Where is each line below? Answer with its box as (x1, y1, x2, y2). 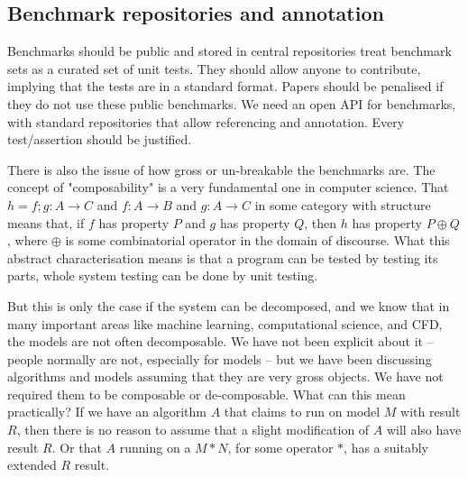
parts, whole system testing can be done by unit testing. (7, 266, 318, 285)
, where (7, 231, 48, 250)
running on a (119, 437, 191, 456)
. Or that (51, 437, 102, 456)
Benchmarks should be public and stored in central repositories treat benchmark (7, 41, 452, 60)
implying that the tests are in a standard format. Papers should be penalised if (7, 77, 444, 96)
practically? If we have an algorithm (7, 402, 206, 421)
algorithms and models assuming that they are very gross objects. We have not (7, 367, 444, 386)
